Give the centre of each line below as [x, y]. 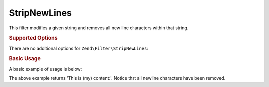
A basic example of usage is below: [46, 69]
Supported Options [33, 38]
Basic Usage [25, 59]
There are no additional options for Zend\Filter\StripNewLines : [79, 48]
